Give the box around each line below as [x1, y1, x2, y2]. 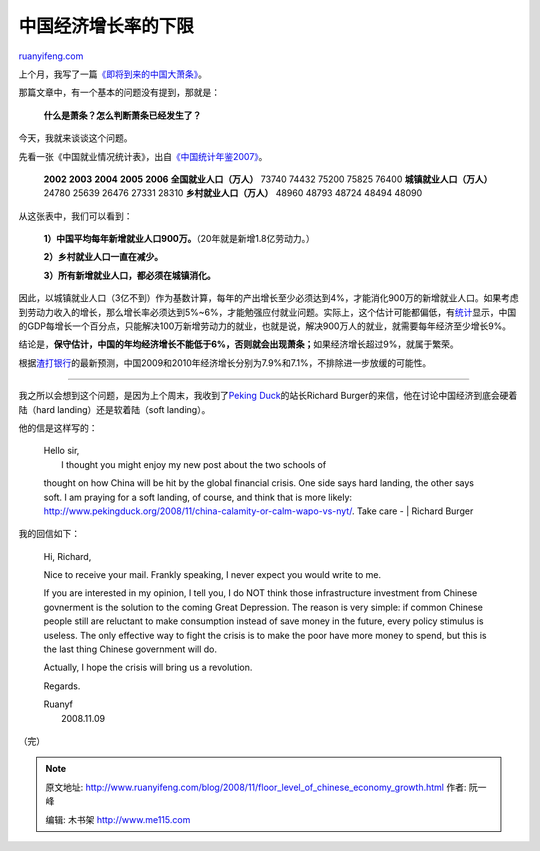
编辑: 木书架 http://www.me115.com [45, 813, 191, 825]
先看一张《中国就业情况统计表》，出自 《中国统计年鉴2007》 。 [18, 150, 268, 162]
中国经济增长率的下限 [18, 15, 195, 37]
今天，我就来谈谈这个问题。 [18, 132, 133, 144]
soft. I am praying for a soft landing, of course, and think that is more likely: [43, 491, 353, 503]
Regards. [43, 680, 81, 692]
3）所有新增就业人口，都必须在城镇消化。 [43, 269, 217, 281]
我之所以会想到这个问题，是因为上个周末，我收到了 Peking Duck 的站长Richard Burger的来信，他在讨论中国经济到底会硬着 [18, 390, 518, 402]
